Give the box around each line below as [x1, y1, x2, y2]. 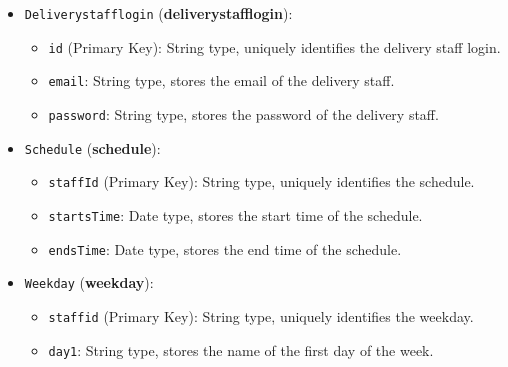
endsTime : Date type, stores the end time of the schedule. [48, 238, 402, 259]
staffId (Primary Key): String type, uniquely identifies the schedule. [48, 171, 475, 192]
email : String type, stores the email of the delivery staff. [48, 70, 395, 91]
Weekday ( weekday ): [24, 272, 154, 293]
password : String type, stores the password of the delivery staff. [48, 103, 439, 124]
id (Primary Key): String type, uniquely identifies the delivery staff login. [48, 36, 501, 57]
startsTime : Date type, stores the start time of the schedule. [48, 204, 423, 225]
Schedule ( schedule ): [24, 137, 161, 158]
